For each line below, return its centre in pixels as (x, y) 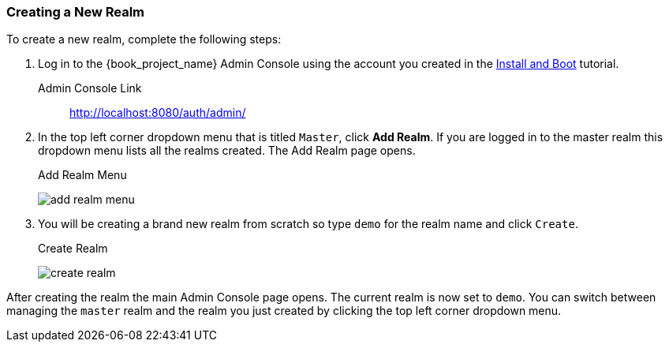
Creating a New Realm (76, 12)
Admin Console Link (90, 88)
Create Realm (73, 249)
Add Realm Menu (82, 175)
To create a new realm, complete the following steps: (144, 39)
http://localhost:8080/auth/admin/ (158, 113)
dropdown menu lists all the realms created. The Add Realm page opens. (227, 151)
